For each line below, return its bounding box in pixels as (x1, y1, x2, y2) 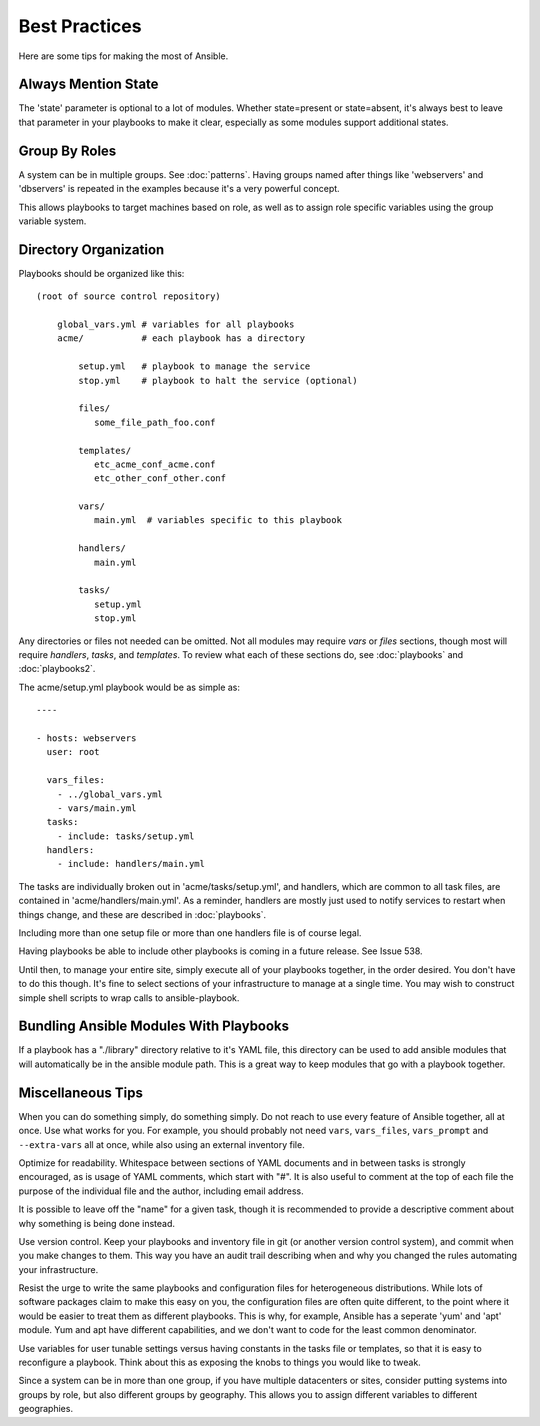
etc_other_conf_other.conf (93, 473, 227, 484)
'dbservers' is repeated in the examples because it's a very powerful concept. (18, 183, 340, 195)
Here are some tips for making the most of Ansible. (18, 50, 229, 62)
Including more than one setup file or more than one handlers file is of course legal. (18, 927, 362, 939)
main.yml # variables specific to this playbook (93, 515, 342, 526)
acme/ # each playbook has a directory (56, 333, 305, 344)
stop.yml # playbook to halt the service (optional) (78, 375, 359, 386)
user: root (46, 746, 100, 758)
